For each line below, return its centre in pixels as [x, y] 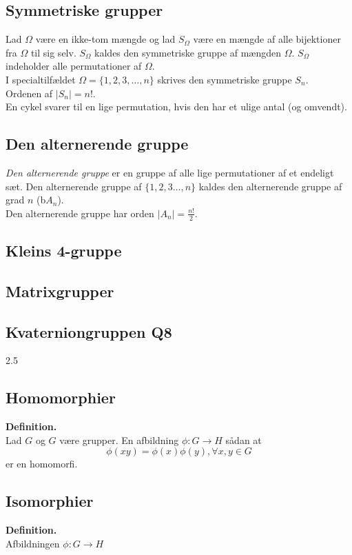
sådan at [244, 440]
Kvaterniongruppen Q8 [89, 331]
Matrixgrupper [60, 291]
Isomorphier [50, 501]
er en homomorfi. [42, 464]
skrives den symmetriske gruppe [225, 79]
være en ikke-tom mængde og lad [105, 39]
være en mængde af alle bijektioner [267, 39]
